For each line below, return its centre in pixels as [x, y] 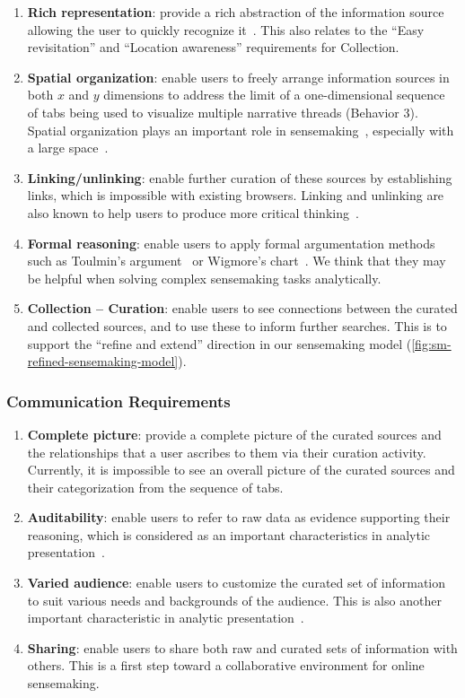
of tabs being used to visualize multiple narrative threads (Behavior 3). [223, 112]
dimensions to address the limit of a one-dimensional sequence [274, 95]
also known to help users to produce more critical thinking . [193, 212]
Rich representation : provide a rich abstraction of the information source [236, 12]
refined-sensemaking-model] [103, 361]
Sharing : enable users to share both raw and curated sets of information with [242, 647]
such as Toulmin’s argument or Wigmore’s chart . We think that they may [237, 261]
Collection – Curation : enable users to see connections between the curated [242, 308]
